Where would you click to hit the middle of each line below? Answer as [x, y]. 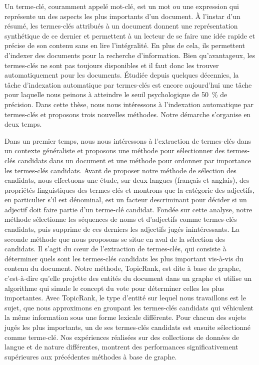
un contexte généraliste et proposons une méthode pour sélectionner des [115, 150]
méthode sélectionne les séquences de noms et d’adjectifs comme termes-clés [121, 219]
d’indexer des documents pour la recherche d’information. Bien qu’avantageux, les [130, 55]
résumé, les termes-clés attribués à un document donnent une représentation [121, 26]
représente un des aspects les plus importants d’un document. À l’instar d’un [122, 16]
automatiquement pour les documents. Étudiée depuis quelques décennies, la [122, 75]
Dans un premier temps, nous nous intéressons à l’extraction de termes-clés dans [128, 140]
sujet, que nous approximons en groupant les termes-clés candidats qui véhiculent [129, 307]
